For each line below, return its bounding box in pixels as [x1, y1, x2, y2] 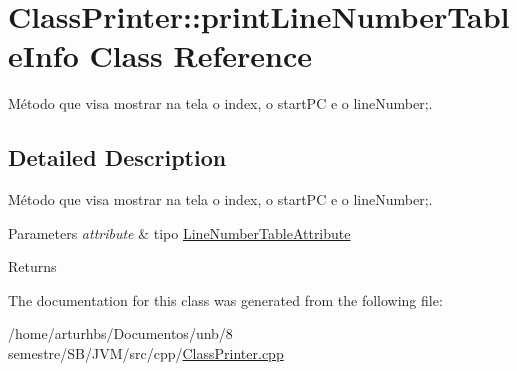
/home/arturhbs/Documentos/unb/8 [8, 323, 233, 344]
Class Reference [89, 35, 312, 76]
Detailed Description [8, 142, 227, 173]
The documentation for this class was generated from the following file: [8, 289, 443, 310]
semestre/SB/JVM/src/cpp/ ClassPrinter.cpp [8, 343, 284, 364]
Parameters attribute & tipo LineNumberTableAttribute [8, 222, 351, 243]
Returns [8, 256, 57, 277]
